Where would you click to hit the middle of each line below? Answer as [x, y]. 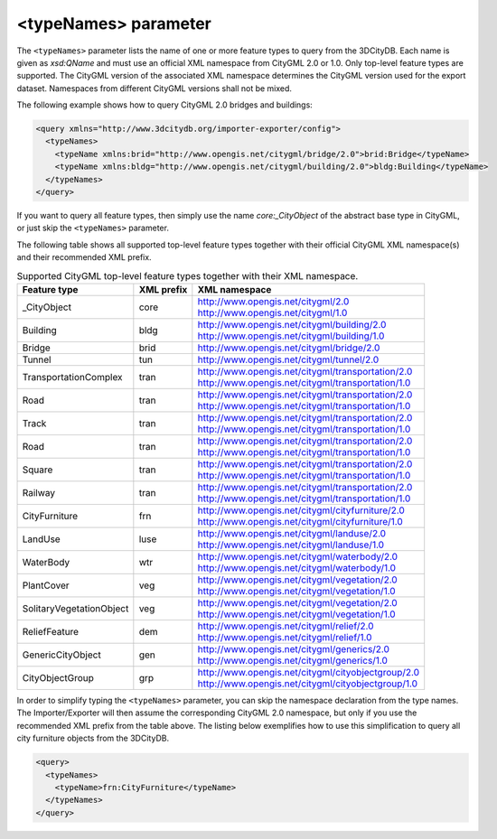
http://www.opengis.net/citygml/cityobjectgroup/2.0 [309, 672]
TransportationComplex [72, 377]
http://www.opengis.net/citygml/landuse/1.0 [291, 545]
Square [38, 470]
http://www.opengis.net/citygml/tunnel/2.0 [288, 359]
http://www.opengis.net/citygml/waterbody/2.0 [297, 556]
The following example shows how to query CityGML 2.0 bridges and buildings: [165, 105]
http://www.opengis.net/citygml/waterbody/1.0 [297, 567]
